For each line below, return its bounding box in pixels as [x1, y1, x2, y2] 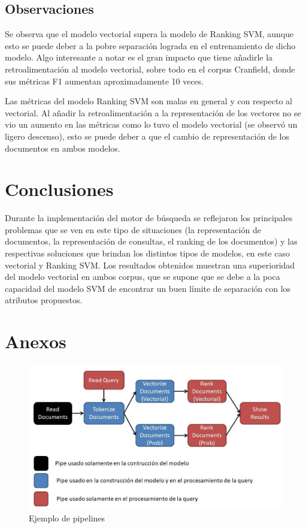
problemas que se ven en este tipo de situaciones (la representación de [5, 223, 261, 236]
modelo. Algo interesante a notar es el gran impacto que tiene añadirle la [5, 51, 273, 64]
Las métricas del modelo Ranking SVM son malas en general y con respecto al [5, 95, 292, 107]
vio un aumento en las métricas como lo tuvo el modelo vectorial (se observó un [5, 118, 298, 131]
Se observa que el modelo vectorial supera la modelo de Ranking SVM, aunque [5, 28, 294, 40]
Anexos [5, 329, 66, 354]
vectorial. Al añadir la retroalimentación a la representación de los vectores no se [5, 106, 301, 119]
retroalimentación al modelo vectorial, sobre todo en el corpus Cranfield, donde [5, 62, 295, 75]
